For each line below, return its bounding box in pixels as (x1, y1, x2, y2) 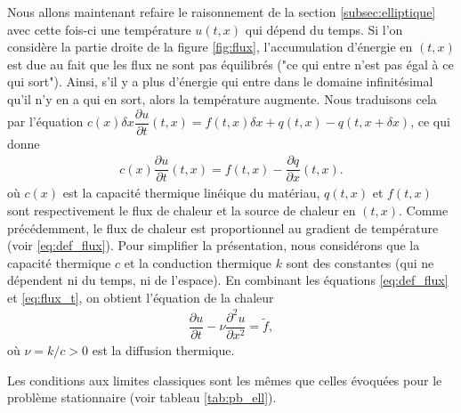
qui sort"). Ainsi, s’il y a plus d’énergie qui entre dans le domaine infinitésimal (7, 72, 433, 91)
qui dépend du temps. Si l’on (245, 20, 403, 38)
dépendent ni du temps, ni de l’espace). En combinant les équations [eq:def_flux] (7, 271, 449, 289)
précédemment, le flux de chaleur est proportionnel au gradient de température (7, 218, 439, 237)
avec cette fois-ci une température (7, 20, 191, 38)
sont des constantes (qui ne (286, 253, 434, 271)
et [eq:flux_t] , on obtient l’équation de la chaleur (7, 287, 274, 306)
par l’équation (7, 112, 84, 131)
